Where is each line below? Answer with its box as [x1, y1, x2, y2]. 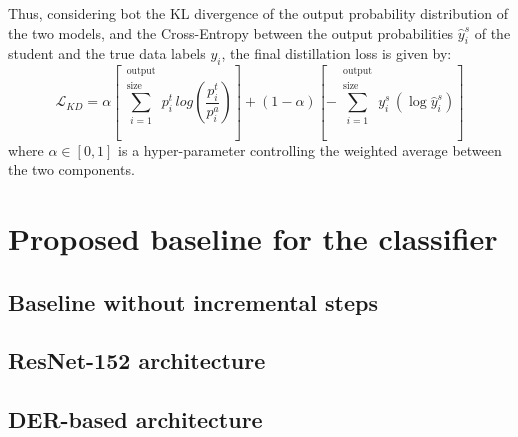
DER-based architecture [8, 404, 263, 435]
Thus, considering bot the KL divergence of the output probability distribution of [8, 3, 508, 23]
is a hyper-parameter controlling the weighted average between [118, 139, 502, 160]
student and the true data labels [8, 43, 206, 64]
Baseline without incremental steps [8, 286, 378, 317]
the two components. [8, 159, 135, 180]
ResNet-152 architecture [8, 345, 266, 376]
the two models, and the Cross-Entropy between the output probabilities [8, 22, 454, 43]
